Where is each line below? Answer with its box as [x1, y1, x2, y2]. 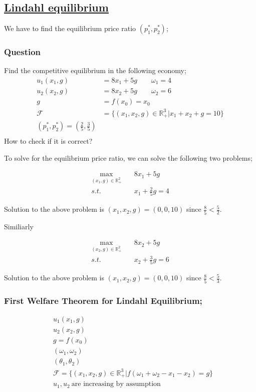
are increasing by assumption [71, 380, 161, 388]
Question [4, 46, 41, 58]
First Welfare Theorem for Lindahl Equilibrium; [4, 294, 202, 306]
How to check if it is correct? [4, 136, 93, 146]
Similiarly [4, 221, 34, 231]
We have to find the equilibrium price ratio [4, 23, 136, 34]
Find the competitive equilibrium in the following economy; [4, 65, 186, 76]
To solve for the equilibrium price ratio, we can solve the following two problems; [4, 152, 252, 163]
